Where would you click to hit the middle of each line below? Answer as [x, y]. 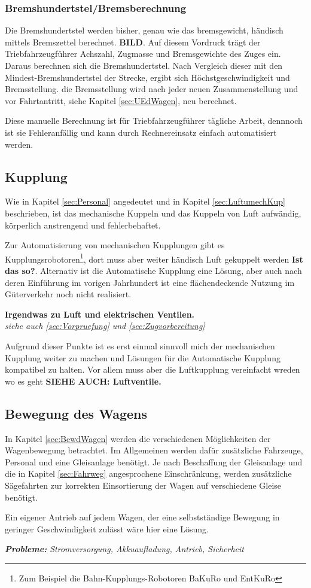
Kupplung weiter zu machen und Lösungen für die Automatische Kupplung [143, 357]
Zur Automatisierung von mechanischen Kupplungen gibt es [115, 245]
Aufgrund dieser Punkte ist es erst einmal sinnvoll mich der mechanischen [140, 345]
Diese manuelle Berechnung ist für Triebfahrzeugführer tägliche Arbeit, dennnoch [154, 121]
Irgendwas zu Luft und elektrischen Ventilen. [100, 314]
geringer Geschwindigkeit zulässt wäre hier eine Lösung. [107, 528]
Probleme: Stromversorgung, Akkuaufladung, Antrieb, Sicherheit [124, 549]
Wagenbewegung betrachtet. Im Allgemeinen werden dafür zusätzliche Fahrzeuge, [154, 450]
